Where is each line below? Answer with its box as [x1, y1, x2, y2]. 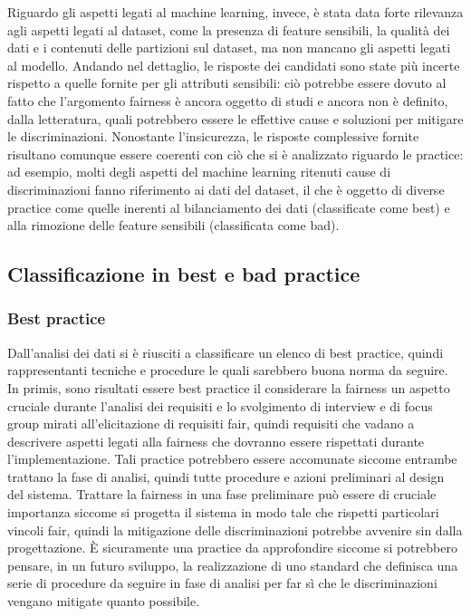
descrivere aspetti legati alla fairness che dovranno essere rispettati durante [7, 431, 425, 450]
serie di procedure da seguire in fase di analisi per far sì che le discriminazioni [7, 573, 437, 592]
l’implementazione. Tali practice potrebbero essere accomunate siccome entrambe [7, 449, 457, 468]
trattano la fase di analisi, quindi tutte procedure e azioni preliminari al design [7, 467, 445, 486]
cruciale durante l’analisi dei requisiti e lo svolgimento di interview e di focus [7, 396, 433, 415]
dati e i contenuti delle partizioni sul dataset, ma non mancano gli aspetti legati [7, 38, 451, 57]
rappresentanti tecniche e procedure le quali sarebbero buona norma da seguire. [7, 361, 448, 380]
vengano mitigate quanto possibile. [7, 592, 200, 611]
